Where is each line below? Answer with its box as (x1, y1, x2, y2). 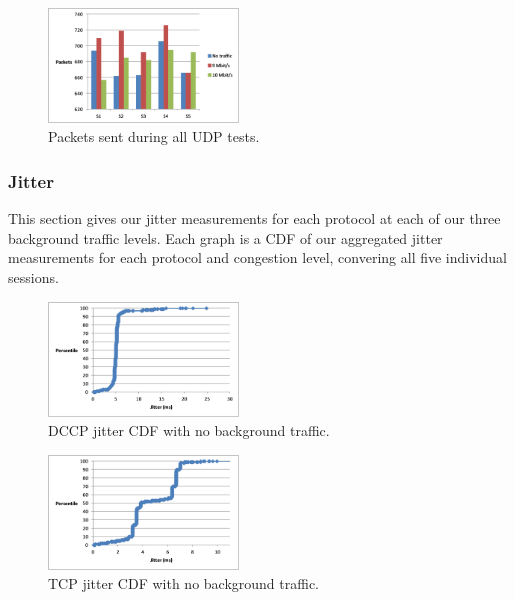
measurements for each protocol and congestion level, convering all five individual (8, 247, 507, 268)
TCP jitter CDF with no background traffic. (48, 573, 319, 594)
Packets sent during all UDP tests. (48, 126, 260, 147)
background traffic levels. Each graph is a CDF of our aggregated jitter (8, 227, 443, 248)
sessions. (8, 267, 59, 288)
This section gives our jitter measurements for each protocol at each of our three (8, 208, 501, 229)
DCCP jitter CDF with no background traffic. (48, 420, 330, 441)
